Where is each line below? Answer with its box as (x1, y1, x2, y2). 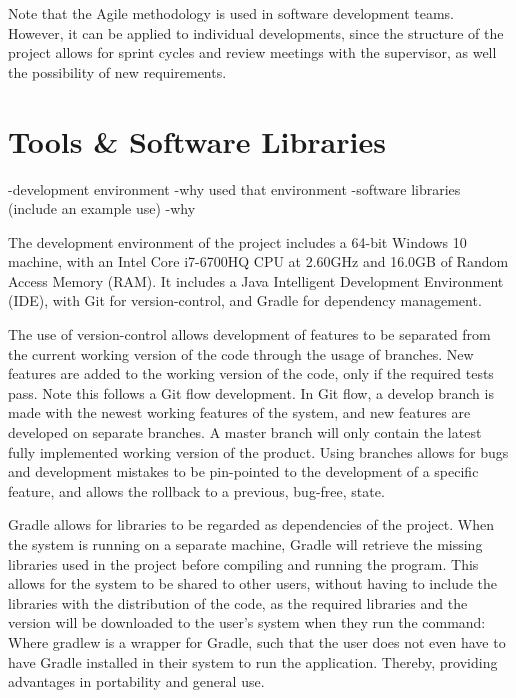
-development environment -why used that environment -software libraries (8, 178, 461, 199)
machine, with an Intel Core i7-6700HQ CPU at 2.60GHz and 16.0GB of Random (8, 251, 509, 272)
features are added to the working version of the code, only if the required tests (8, 363, 494, 384)
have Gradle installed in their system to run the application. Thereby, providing (8, 651, 498, 672)
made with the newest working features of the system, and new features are (8, 402, 471, 423)
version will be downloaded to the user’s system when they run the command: (8, 612, 486, 633)
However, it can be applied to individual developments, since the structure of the (8, 22, 504, 43)
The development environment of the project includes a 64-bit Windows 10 (8, 231, 467, 252)
